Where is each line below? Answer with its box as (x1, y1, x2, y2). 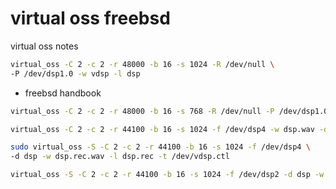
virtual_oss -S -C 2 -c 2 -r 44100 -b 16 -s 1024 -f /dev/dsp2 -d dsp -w (10, 170, 325, 180)
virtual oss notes (10, 40, 79, 52)
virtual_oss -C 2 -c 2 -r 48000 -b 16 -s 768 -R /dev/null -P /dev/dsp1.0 (10, 106, 329, 116)
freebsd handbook (24, 87, 102, 99)
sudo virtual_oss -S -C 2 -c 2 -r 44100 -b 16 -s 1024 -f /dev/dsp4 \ (10, 142, 311, 152)
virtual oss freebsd (10, 7, 171, 30)
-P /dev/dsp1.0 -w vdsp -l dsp (10, 68, 141, 79)
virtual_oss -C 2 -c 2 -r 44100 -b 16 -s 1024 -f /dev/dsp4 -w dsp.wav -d (10, 124, 329, 134)
